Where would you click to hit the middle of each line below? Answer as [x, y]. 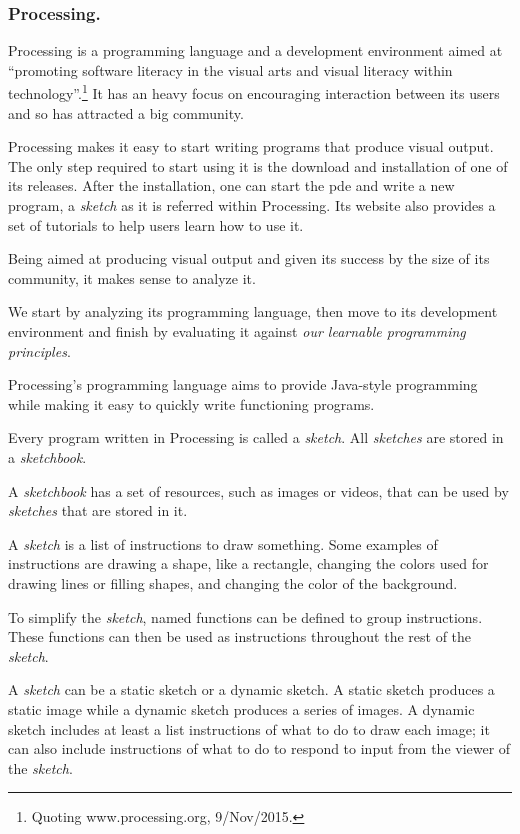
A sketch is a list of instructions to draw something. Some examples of [223, 543]
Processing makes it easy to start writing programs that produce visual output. [251, 146]
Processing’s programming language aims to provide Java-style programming [243, 384]
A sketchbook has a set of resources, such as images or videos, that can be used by [258, 490]
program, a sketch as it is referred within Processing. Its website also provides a [252, 205]
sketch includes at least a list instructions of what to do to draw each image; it [249, 728]
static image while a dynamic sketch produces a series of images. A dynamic [241, 708]
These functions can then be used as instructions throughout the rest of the [240, 636]
